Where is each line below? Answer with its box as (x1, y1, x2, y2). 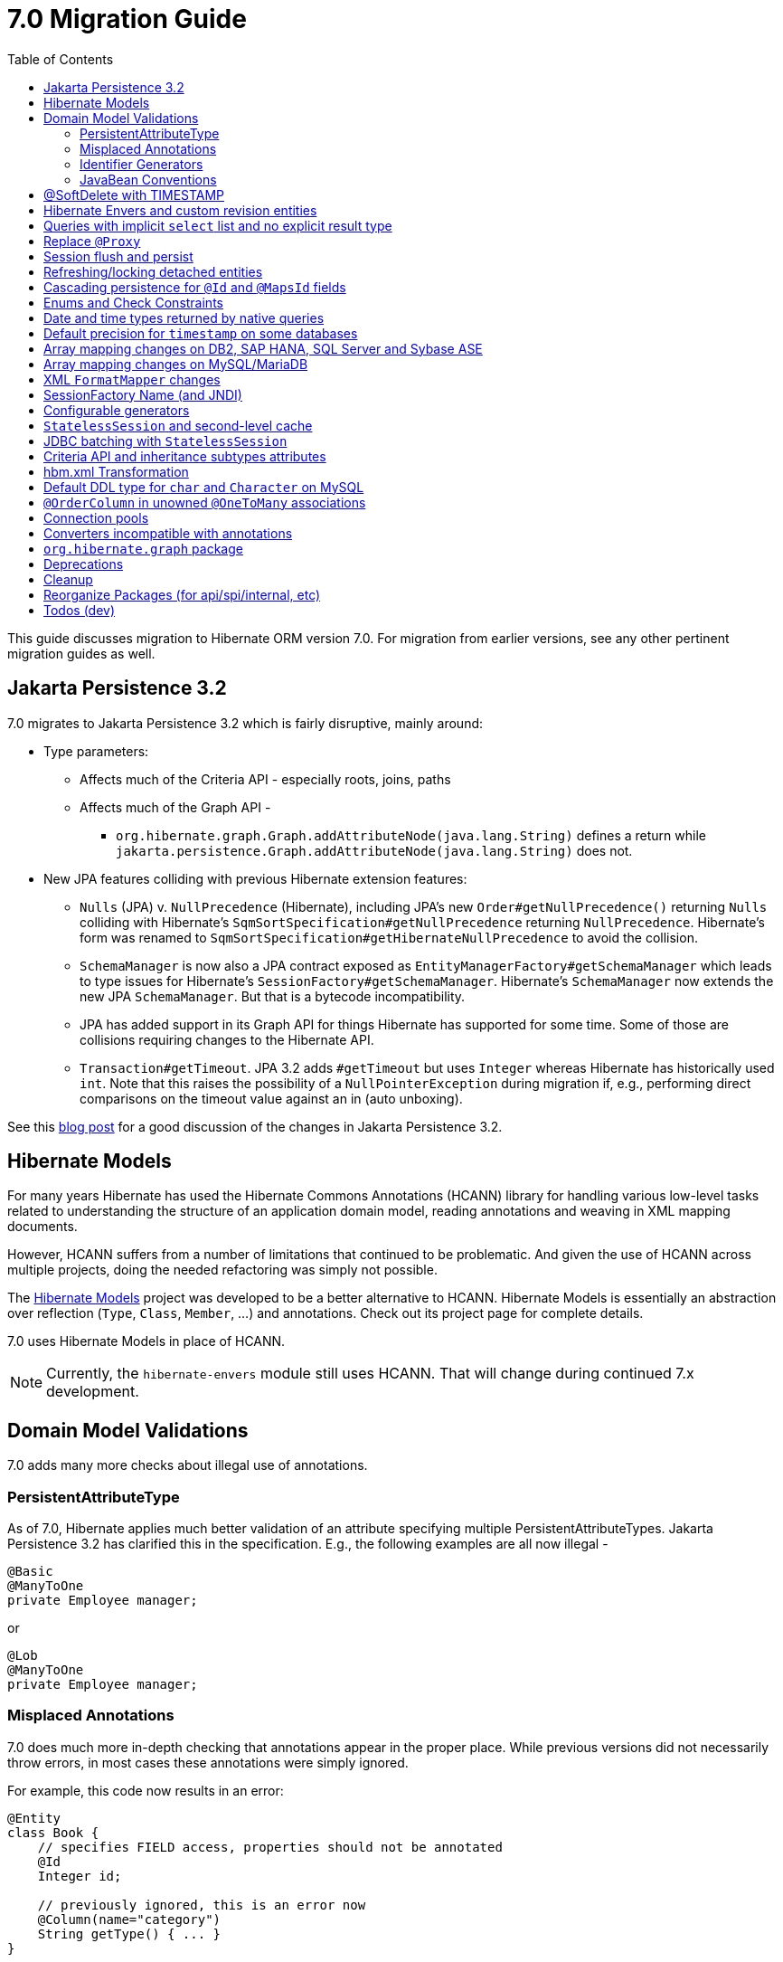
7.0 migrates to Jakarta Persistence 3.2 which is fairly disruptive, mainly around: (7, 715, 484, 731)
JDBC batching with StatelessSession (43, 432, 288, 449)
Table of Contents (7, 51, 114, 67)
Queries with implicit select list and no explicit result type (43, 217, 392, 233)
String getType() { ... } (37, 1926, 222, 1941)
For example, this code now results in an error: (7, 1782, 284, 1798)
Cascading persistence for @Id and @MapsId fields (43, 279, 346, 295)
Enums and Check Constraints (43, 294, 223, 310)
